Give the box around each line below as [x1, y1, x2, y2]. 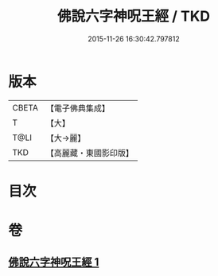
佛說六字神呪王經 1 [8, 255, 99, 269]
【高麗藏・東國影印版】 [45, 147, 134, 158]
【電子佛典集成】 [45, 103, 110, 114]
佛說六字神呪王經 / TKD [56, 7, 211, 25]
